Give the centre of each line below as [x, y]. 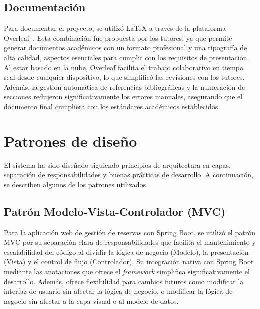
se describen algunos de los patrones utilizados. [76, 184]
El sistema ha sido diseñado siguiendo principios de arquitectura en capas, [117, 164]
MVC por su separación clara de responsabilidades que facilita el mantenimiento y [130, 242]
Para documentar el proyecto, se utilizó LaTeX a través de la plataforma [115, 28]
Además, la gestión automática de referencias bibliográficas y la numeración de [125, 87]
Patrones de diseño [71, 141]
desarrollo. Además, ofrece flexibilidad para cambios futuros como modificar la [124, 281]
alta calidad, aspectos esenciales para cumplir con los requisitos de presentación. [127, 57]
